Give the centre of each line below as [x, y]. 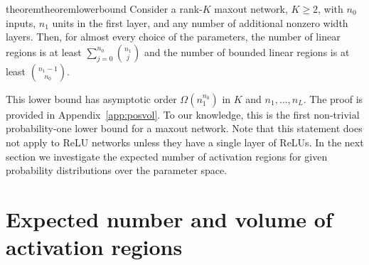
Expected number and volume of [169, 218]
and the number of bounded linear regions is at [247, 52]
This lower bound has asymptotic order [91, 98]
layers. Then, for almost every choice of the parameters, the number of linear [173, 37]
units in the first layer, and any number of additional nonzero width [200, 22]
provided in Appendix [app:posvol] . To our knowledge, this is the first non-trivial [183, 114]
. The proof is [333, 98]
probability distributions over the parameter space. [117, 170]
